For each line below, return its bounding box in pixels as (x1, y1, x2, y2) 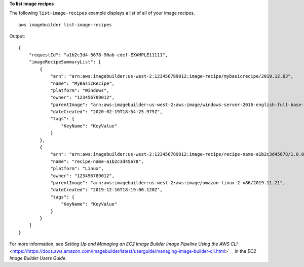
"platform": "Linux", (50, 165, 104, 172)
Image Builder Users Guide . (9, 255, 67, 261)
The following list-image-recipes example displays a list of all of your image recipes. (9, 10, 195, 16)
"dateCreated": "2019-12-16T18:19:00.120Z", (50, 187, 163, 193)
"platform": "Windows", (50, 87, 109, 93)
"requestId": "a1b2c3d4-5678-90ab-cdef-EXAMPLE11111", (28, 52, 168, 58)
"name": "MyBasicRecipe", (50, 80, 115, 86)
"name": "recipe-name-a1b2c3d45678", (50, 158, 144, 164)
